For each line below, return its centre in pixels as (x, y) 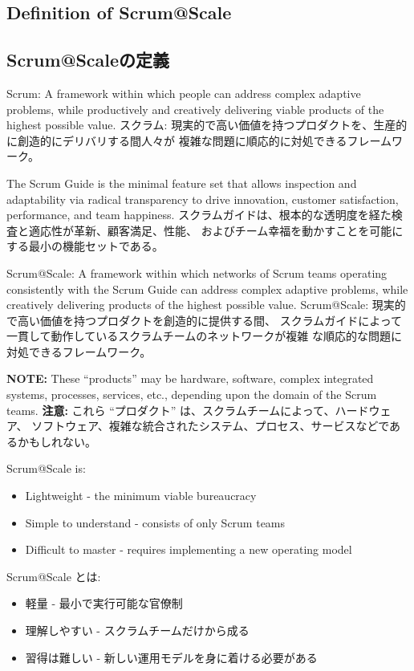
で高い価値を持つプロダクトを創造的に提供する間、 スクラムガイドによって (205, 320)
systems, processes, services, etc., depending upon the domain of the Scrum (192, 394)
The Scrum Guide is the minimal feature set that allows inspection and (182, 183)
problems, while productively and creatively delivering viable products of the (195, 109)
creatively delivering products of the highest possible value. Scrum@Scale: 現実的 (206, 305)
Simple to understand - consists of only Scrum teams (155, 522)
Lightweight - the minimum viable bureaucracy (141, 496)
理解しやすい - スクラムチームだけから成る (137, 630)
